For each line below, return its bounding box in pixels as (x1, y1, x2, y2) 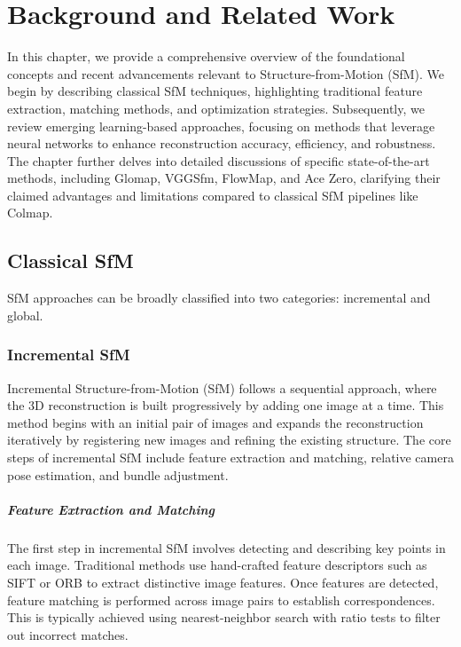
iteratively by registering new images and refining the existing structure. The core (7, 430, 451, 449)
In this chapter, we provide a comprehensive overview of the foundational (7, 47, 405, 66)
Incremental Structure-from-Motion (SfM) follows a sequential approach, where (7, 378, 437, 397)
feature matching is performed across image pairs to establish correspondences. (7, 590, 435, 609)
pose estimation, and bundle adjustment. (7, 465, 229, 484)
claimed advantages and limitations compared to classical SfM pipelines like (7, 185, 418, 204)
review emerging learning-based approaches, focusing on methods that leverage (7, 116, 435, 135)
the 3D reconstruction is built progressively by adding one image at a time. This (7, 396, 444, 414)
